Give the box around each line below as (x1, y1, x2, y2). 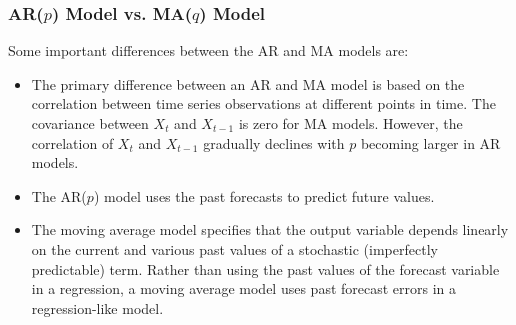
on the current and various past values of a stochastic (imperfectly (31, 238, 438, 259)
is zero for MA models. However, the (238, 113, 463, 133)
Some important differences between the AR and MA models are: (8, 40, 409, 61)
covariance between (31, 113, 149, 133)
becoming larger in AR (360, 132, 501, 153)
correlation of (31, 132, 114, 153)
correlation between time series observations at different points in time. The (31, 93, 496, 114)
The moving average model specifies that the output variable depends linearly (31, 219, 509, 240)
